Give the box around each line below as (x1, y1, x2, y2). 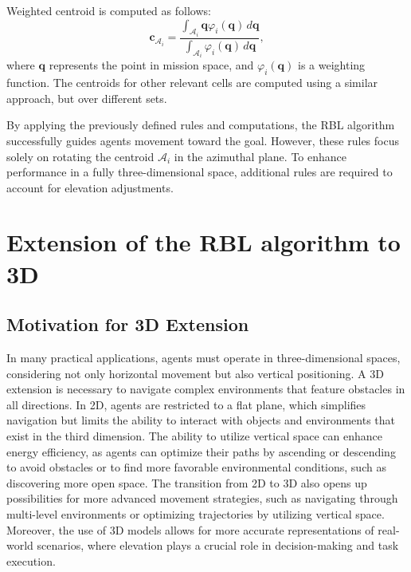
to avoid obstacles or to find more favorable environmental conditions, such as (6, 459, 386, 475)
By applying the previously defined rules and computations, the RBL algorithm (6, 116, 395, 133)
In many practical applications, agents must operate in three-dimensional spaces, (6, 349, 401, 366)
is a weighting (298, 57, 366, 73)
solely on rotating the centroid (6, 148, 155, 164)
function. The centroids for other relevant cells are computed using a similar (6, 74, 378, 91)
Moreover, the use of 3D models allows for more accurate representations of (6, 521, 374, 538)
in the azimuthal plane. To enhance (174, 148, 347, 164)
